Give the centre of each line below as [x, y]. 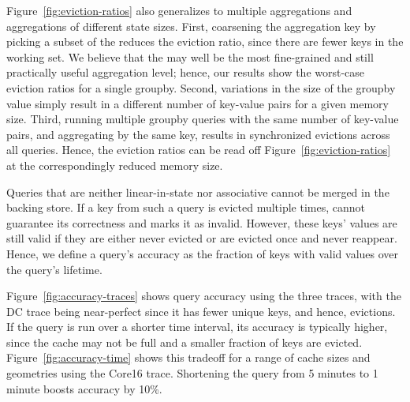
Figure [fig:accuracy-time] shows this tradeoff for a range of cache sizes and [188, 357]
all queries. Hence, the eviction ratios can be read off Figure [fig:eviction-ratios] [199, 150]
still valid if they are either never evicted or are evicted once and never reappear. [202, 238]
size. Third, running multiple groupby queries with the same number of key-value [203, 119]
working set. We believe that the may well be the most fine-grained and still [190, 56]
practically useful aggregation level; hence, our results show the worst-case [186, 72]
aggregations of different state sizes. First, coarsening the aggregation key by [191, 26]
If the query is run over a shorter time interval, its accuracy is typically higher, [197, 327]
